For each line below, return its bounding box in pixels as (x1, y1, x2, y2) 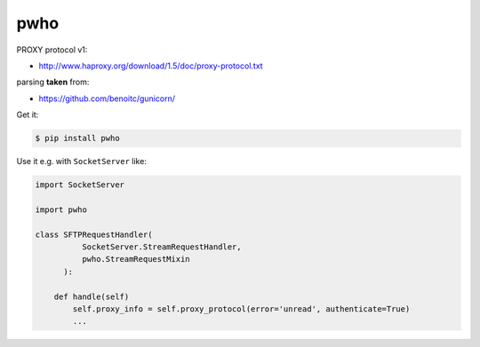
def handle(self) (53, 291, 130, 302)
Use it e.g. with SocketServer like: (16, 156, 147, 167)
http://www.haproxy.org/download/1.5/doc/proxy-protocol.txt (38, 60, 263, 71)
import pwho (35, 204, 88, 215)
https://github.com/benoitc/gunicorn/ (38, 93, 175, 104)
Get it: (16, 109, 39, 120)
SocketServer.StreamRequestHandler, (81, 242, 242, 252)
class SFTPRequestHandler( (35, 229, 153, 240)
